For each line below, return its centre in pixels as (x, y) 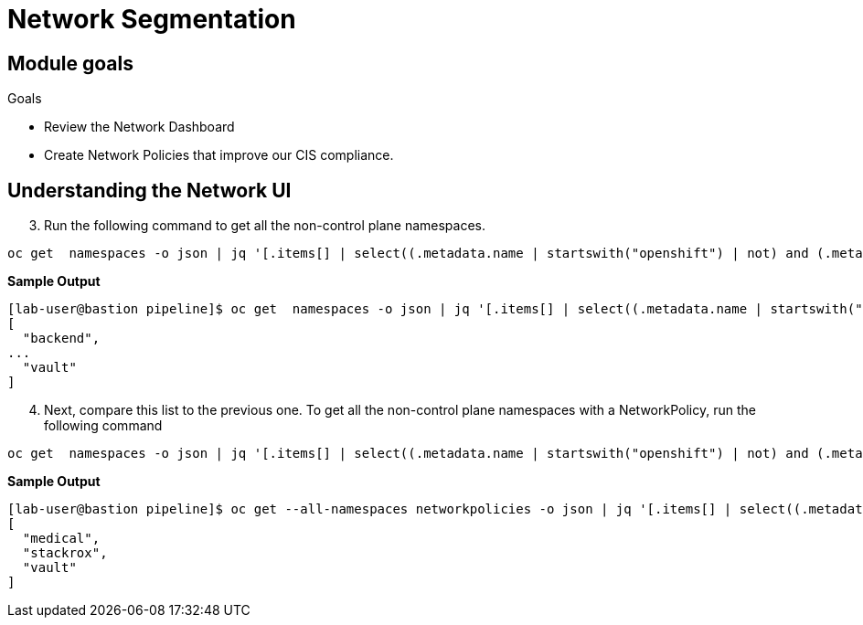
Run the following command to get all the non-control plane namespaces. (265, 226)
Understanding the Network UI (149, 190)
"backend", (61, 339)
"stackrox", (65, 553)
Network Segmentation (152, 19)
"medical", (61, 539)
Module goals (70, 63)
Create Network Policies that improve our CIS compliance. (219, 155)
